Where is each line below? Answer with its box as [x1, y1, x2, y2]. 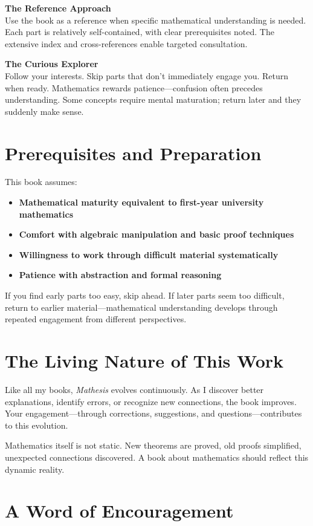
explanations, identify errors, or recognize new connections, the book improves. [5, 395, 297, 407]
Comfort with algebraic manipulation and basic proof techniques [19, 228, 294, 241]
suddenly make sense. [5, 105, 84, 117]
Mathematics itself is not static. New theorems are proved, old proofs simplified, [5, 439, 302, 452]
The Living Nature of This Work [5, 348, 284, 372]
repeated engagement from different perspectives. [5, 313, 187, 325]
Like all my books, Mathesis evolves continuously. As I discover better [5, 383, 264, 395]
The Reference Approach [5, 2, 111, 14]
